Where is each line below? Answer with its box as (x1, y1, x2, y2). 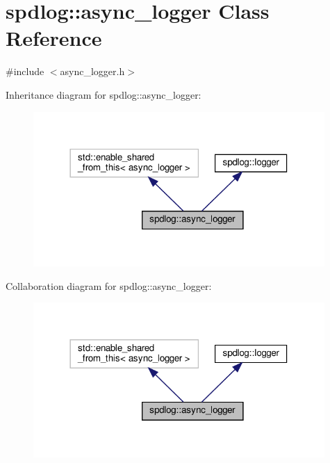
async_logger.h (60, 64, 125, 79)
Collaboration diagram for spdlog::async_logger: (6, 278, 212, 293)
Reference (6, 24, 102, 52)
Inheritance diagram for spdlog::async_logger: (6, 87, 201, 101)
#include (6, 64, 44, 79)
